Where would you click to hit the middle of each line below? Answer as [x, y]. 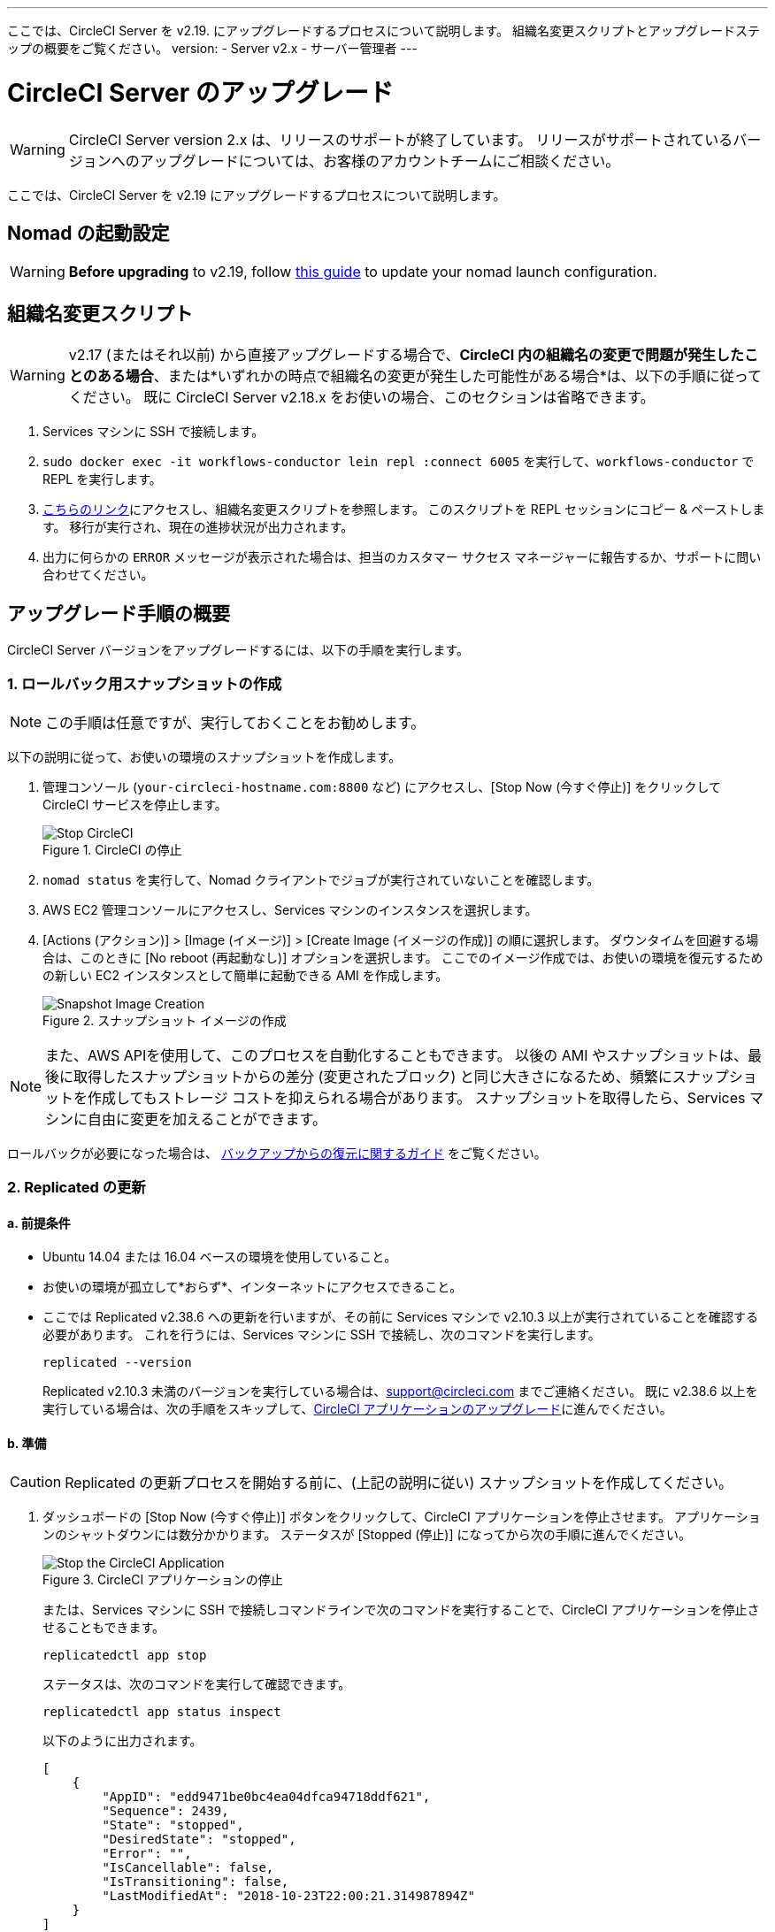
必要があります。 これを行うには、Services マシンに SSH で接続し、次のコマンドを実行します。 [322, 1335]
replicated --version [117, 1363]
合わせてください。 [98, 575]
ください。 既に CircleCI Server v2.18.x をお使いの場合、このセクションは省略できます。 [361, 398]
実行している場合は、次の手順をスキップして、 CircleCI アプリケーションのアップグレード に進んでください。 [357, 1409]
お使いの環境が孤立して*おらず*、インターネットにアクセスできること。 [253, 1287]
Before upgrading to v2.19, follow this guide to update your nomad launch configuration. [363, 272]
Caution [36, 1481]
